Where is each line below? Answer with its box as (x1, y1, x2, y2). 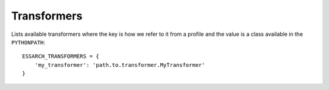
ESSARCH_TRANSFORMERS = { (22, 53, 100, 60)
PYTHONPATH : (11, 38, 46, 46)
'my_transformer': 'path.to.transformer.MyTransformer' (34, 61, 205, 68)
